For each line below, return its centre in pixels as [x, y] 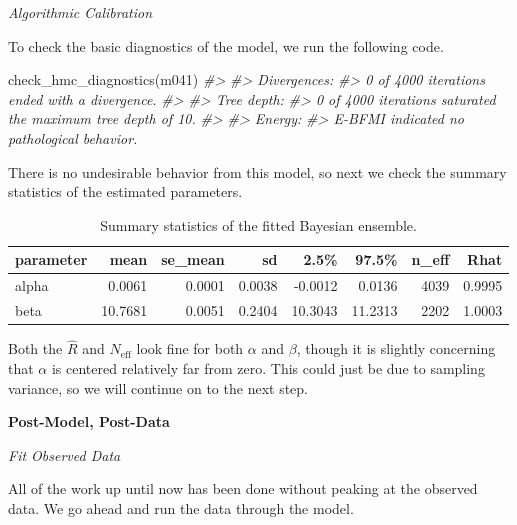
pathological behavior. [73, 137]
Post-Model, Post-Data [89, 421]
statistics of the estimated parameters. [125, 191]
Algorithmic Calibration [80, 12]
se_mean [193, 259]
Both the [35, 348]
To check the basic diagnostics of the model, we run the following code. [226, 45]
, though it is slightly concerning [396, 348]
